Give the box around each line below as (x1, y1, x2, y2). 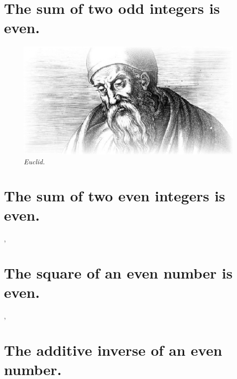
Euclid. (24, 156, 45, 166)
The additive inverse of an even (4, 339, 222, 360)
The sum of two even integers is (4, 185, 226, 205)
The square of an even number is (4, 262, 233, 283)
